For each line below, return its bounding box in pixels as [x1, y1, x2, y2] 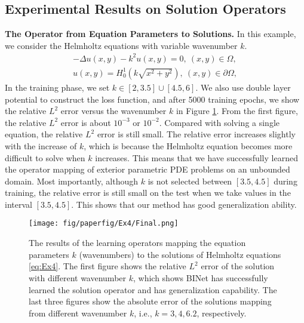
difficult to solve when [5, 151, 85, 164]
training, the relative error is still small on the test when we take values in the [5, 186, 291, 199]
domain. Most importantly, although [5, 174, 139, 187]
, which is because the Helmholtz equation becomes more [84, 139, 293, 152]
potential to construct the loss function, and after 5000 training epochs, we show [5, 93, 300, 105]
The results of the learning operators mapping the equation [29, 236, 246, 249]
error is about [60, 116, 111, 128]
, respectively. [196, 306, 247, 319]
